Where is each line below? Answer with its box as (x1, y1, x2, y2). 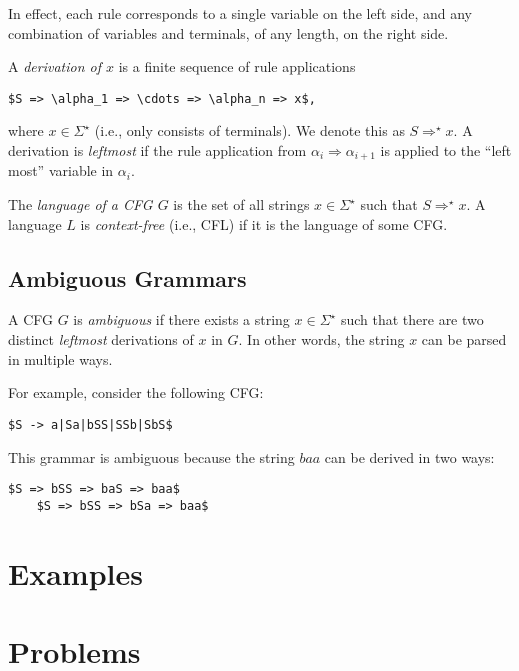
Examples (8, 552, 143, 593)
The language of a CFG (8, 194, 153, 215)
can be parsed (421, 329, 507, 350)
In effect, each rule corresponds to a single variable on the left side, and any (8, 3, 472, 23)
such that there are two (340, 309, 484, 330)
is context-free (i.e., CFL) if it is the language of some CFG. (80, 213, 448, 234)
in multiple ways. (8, 348, 113, 369)
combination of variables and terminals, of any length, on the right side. (8, 22, 449, 43)
